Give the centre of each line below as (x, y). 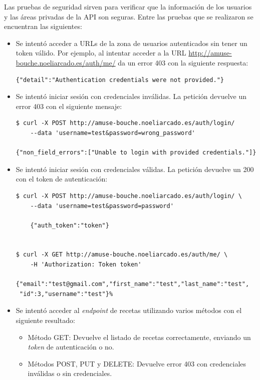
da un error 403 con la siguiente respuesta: (183, 62)
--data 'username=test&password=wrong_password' (113, 133)
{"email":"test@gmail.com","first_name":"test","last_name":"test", (133, 284)
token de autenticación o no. (71, 347)
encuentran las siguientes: (43, 26)
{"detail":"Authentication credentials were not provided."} (120, 80)
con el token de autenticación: (62, 179)
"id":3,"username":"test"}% (66, 294)
